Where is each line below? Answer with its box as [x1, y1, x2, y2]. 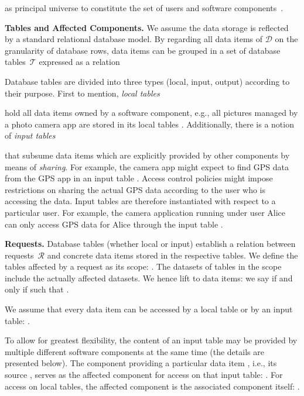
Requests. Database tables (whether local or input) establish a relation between [5, 237, 296, 250]
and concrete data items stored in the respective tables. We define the [47, 249, 298, 261]
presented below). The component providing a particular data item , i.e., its [5, 357, 277, 369]
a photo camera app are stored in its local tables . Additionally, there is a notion [5, 118, 294, 130]
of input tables [5, 129, 56, 142]
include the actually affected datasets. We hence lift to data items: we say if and [5, 271, 293, 284]
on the [275, 33, 298, 45]
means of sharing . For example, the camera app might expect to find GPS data [5, 160, 289, 173]
